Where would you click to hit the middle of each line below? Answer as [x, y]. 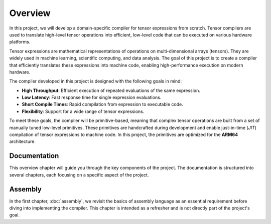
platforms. [20, 42]
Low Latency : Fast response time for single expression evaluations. [92, 97]
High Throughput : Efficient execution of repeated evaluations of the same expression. [111, 90]
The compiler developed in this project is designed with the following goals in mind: [96, 81]
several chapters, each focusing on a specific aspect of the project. [79, 174]
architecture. [23, 141]
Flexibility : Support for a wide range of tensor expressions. [83, 111]
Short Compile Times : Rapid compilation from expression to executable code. [102, 104]
